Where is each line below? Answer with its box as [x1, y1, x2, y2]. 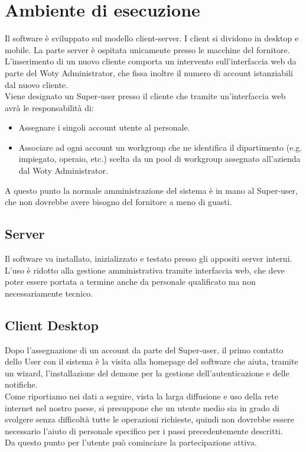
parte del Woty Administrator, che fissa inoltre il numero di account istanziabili [5, 66, 293, 79]
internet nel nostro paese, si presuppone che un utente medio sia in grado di [5, 401, 279, 414]
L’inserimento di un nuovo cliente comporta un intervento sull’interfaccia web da [5, 55, 297, 67]
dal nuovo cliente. [5, 78, 68, 90]
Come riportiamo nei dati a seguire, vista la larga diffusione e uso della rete [5, 390, 278, 402]
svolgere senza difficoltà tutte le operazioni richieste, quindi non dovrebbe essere [5, 413, 294, 425]
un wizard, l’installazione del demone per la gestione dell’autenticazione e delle [5, 366, 289, 379]
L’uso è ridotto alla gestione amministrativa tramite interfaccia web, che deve [5, 264, 285, 276]
